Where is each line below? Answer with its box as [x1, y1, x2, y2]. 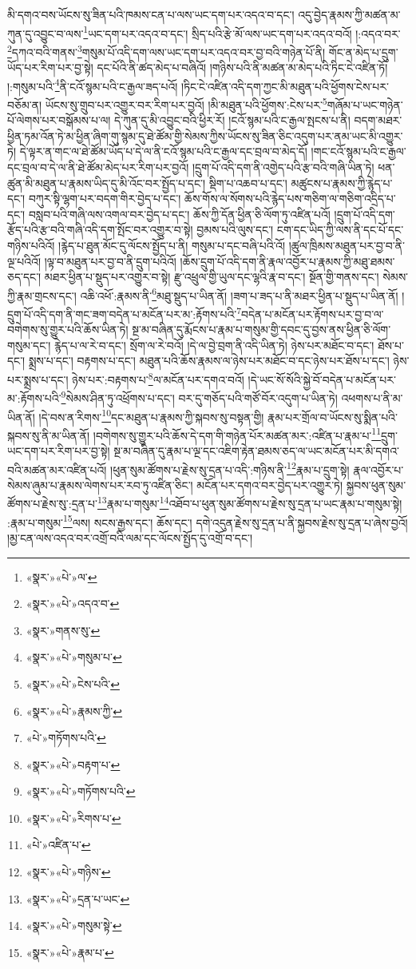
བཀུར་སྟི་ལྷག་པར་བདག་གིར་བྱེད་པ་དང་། [28, 190, 181, 207]
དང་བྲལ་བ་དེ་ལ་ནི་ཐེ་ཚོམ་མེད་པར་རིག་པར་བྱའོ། [7, 158, 189, 175]
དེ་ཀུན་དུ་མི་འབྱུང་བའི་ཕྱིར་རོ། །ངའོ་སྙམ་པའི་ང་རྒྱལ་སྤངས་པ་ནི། [114, 112, 351, 129]
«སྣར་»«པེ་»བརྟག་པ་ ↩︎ [26, 756, 121, 772]
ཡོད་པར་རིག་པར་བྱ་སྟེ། [7, 59, 93, 76]
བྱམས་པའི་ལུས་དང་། [196, 221, 274, 238]
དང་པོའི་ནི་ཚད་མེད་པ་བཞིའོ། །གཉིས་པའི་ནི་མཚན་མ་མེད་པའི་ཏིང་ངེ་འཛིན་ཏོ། [97, 59, 388, 76]
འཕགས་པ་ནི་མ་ [341, 389, 403, 406]
